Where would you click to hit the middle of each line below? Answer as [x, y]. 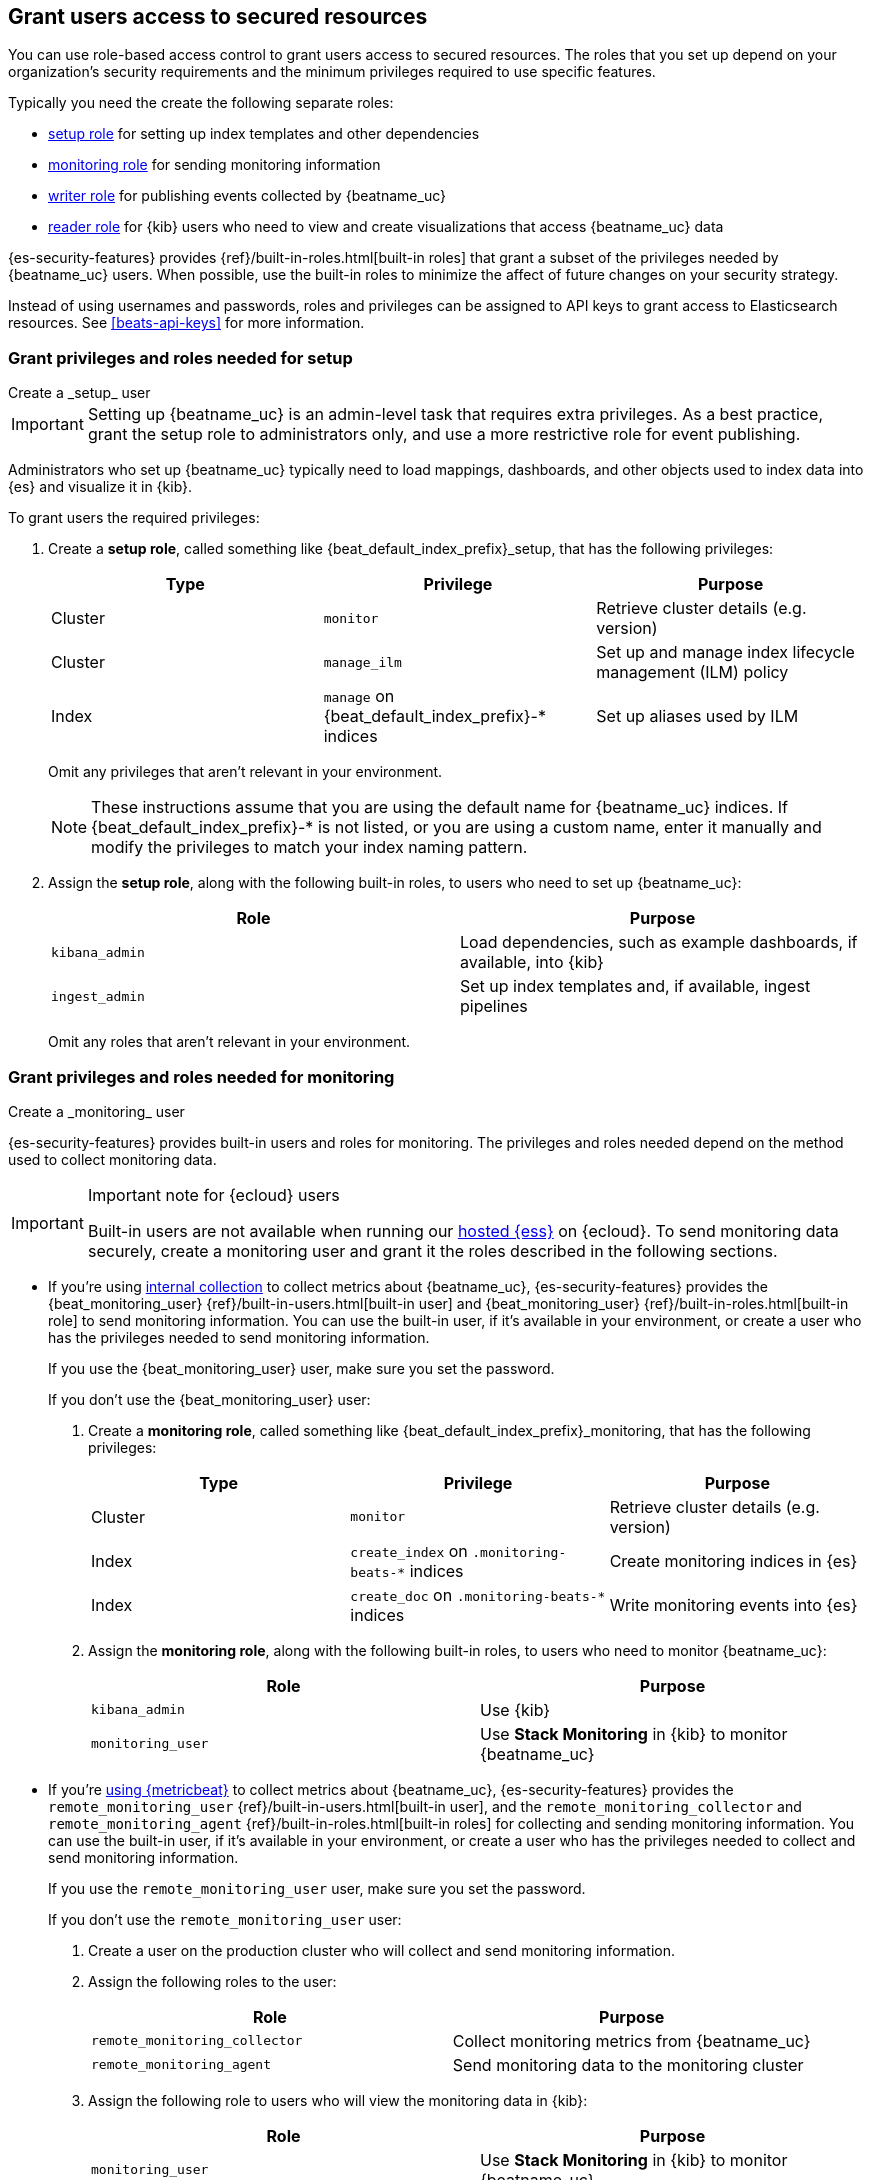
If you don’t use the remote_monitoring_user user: [225, 1919]
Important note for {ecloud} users [213, 1194]
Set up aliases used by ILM [697, 716]
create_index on [409, 1550]
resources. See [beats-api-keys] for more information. [186, 323]
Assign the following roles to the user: [212, 1981]
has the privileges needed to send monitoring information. [239, 1337]
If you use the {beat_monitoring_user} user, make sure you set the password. [301, 1368]
